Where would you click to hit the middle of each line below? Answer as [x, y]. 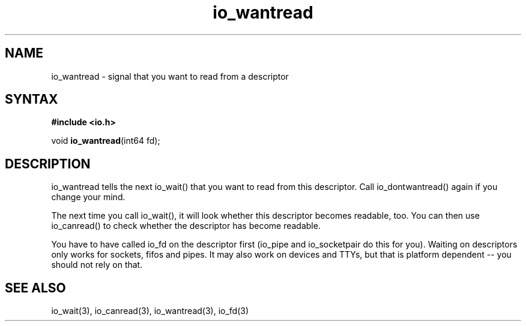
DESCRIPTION [48, 164]
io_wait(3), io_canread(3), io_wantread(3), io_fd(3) [150, 311]
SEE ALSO [35, 288]
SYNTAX [32, 99]
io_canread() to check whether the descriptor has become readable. [186, 226]
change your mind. [88, 197]
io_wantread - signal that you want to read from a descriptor [170, 76]
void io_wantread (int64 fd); [106, 141]
